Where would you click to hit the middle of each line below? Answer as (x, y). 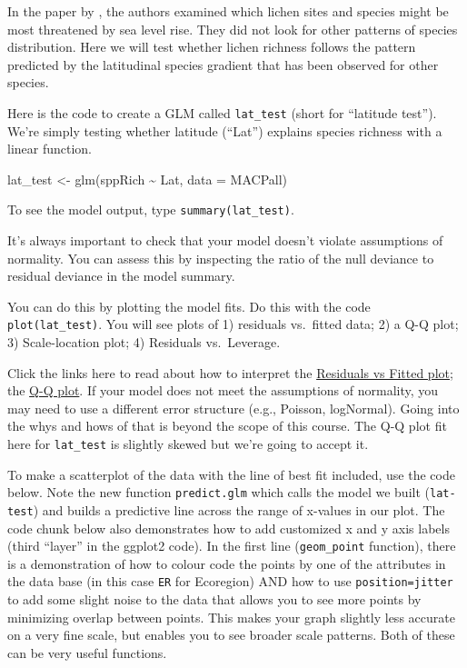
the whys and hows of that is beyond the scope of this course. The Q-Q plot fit (227, 426)
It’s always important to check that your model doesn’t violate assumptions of (225, 240)
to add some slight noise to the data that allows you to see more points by (214, 599)
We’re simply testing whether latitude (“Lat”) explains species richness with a (225, 130)
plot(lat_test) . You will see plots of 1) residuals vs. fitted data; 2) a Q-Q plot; (233, 324)
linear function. (50, 149)
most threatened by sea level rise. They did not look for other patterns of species (233, 29)
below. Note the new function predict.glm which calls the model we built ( (219, 492)
